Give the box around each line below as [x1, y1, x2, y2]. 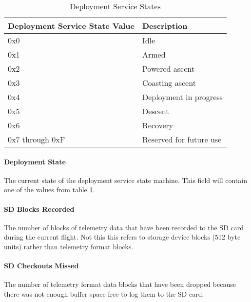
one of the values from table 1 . [4, 184, 95, 195]
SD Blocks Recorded [4, 203, 75, 214]
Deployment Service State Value [8, 20, 135, 31]
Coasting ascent [142, 77, 196, 88]
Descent [142, 105, 169, 117]
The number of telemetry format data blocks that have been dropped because [4, 279, 236, 289]
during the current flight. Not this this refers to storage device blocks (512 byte [4, 232, 241, 242]
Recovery [142, 120, 174, 131]
